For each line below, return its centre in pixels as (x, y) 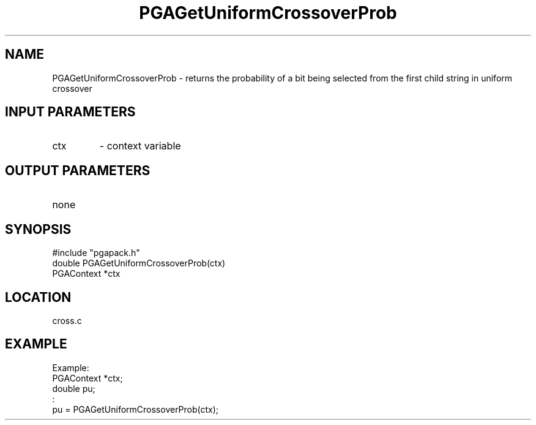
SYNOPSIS (38, 229)
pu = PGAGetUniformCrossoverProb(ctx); (136, 409)
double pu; (74, 388)
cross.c (67, 320)
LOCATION (38, 297)
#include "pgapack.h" (96, 253)
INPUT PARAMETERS (70, 112)
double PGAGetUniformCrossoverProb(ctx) (139, 263)
